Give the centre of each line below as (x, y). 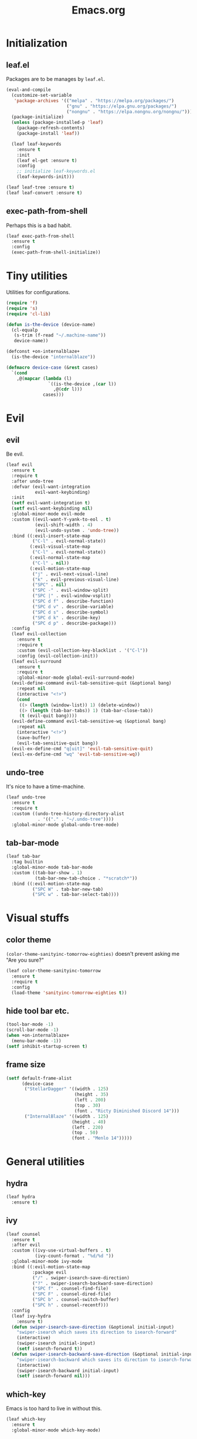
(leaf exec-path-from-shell (40, 236)
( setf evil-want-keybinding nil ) (52, 508)
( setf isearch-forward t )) (50, 1349)
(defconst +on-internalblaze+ (43, 352)
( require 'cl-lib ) (28, 314)
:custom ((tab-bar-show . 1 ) (47, 872)
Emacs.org (98, 10)
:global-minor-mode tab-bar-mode (52, 867)
